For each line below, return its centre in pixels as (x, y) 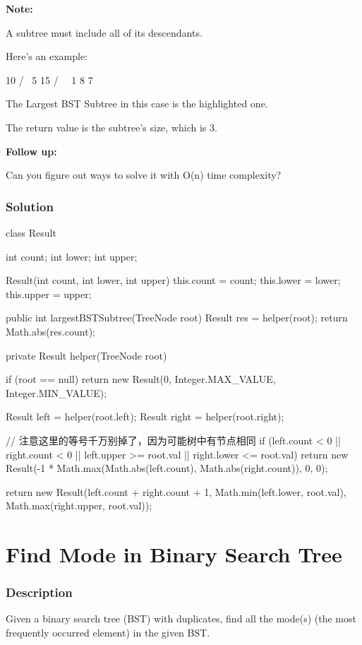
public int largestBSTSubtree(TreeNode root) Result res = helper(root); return (177, 318)
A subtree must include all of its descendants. (104, 32)
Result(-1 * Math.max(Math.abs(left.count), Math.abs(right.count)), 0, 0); (167, 468)
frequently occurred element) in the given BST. (108, 633)
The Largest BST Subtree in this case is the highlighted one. (137, 103)
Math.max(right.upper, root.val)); (79, 505)
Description (39, 592)
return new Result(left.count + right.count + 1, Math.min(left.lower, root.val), (176, 491)
